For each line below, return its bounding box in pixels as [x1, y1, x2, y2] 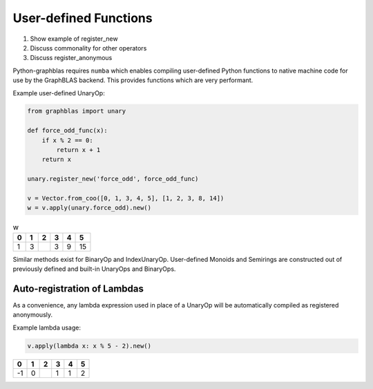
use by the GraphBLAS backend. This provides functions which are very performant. [12, 76, 254, 84]
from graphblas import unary [27, 107, 126, 115]
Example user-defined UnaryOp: [12, 88, 105, 97]
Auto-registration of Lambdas [12, 283, 144, 294]
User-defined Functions [12, 10, 153, 26]
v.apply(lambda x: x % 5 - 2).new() [27, 342, 152, 350]
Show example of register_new [30, 35, 118, 43]
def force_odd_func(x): [27, 126, 108, 135]
